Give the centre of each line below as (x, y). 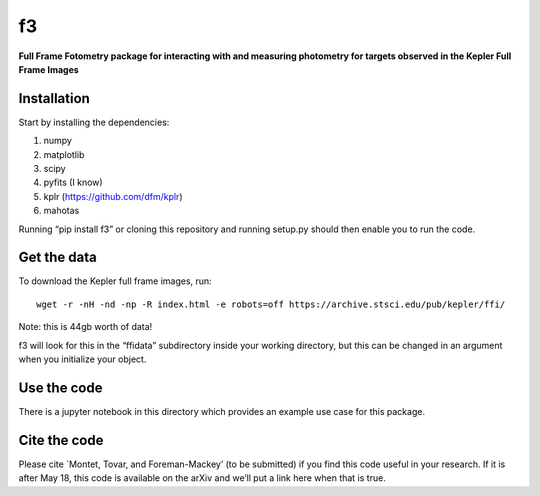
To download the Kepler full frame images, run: (115, 281)
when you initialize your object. (82, 359)
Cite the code (61, 440)
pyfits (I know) (73, 182)
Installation (54, 98)
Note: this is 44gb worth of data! (85, 327)
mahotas (61, 211)
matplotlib (64, 154)
